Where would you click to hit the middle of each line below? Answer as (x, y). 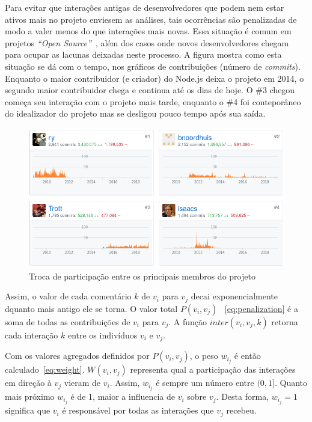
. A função (188, 321)
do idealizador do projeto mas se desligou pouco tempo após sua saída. (135, 113)
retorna (285, 321)
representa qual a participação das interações (213, 369)
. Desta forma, (243, 396)
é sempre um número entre (205, 383)
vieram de (82, 383)
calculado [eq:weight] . (45, 369)
